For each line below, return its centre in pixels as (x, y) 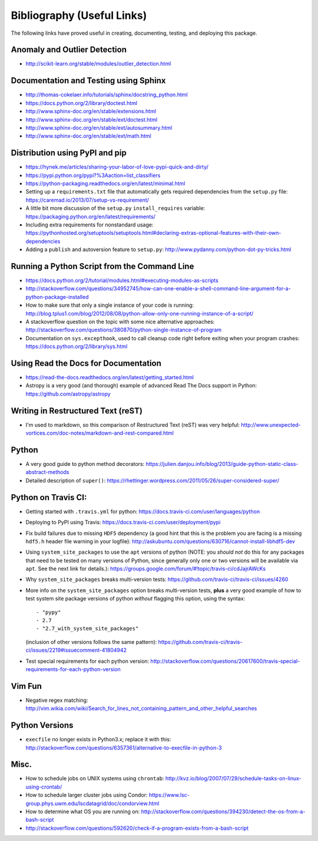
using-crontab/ (44, 787)
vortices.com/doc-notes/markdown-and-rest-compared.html (100, 433)
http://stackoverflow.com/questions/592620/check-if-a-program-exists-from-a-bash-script (137, 828)
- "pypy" (49, 612)
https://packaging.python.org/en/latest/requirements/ (91, 216)
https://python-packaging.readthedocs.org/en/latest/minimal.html (105, 183)
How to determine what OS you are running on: (83, 812)
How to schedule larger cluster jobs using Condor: (87, 795)
